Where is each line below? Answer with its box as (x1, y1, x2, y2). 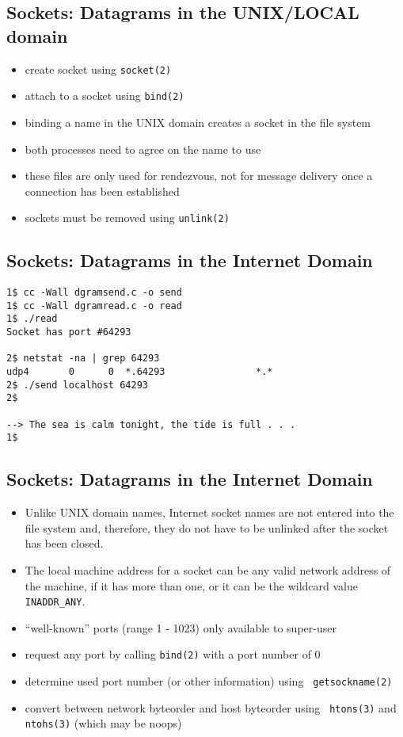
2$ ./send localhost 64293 (6, 379, 148, 391)
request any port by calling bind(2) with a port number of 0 (25, 646, 321, 663)
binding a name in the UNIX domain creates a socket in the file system (25, 113, 371, 130)
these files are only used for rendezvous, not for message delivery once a (25, 167, 373, 184)
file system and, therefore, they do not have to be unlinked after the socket (25, 519, 389, 536)
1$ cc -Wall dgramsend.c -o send (6, 287, 182, 299)
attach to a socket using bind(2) (25, 87, 184, 104)
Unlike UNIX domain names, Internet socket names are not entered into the (25, 504, 394, 521)
